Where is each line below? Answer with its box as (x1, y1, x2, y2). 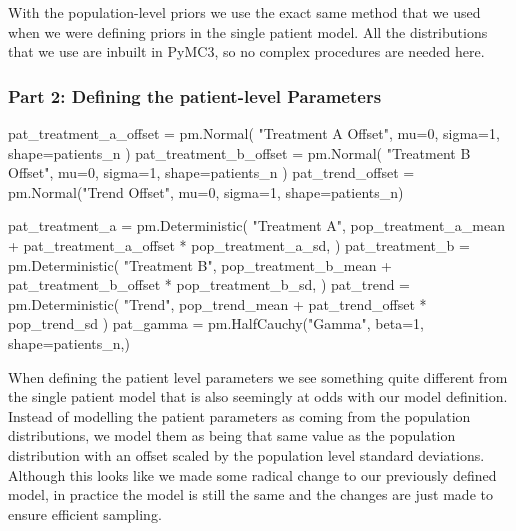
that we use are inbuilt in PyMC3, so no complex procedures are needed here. (8, 41, 485, 62)
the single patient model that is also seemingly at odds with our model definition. (8, 386, 508, 407)
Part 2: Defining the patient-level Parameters (8, 83, 382, 108)
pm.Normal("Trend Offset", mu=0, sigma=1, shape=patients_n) (8, 181, 404, 202)
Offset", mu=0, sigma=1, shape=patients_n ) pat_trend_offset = (8, 162, 415, 183)
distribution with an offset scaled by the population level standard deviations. (8, 444, 485, 465)
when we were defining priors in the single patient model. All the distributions (8, 21, 488, 42)
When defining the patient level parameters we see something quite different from (8, 366, 508, 387)
